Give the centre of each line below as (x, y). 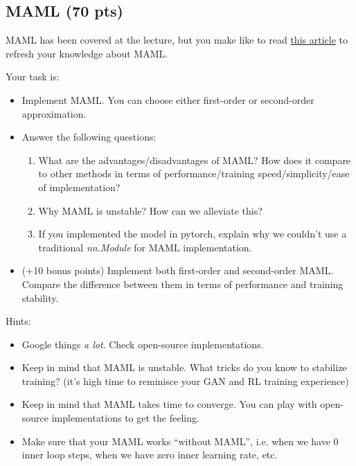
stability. (40, 297)
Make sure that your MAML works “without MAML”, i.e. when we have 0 (180, 441)
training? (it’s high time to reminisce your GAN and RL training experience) (185, 380)
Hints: (18, 321)
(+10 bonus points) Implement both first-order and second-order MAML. (178, 270)
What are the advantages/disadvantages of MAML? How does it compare (195, 160)
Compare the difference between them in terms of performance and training (183, 284)
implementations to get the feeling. (125, 418)
